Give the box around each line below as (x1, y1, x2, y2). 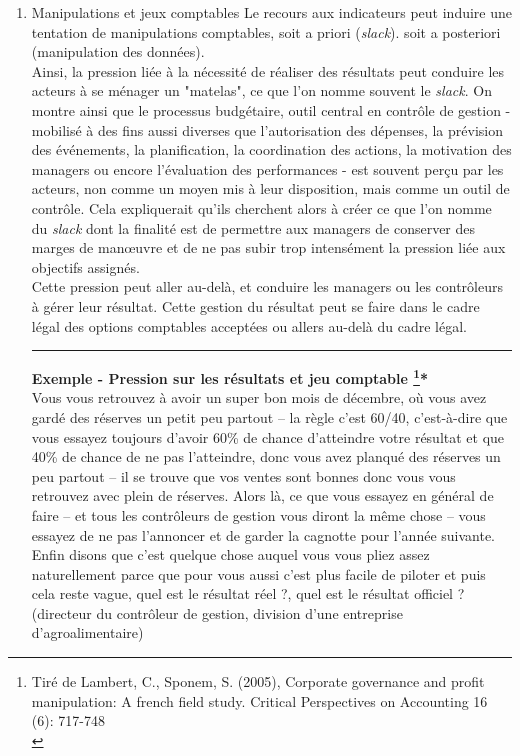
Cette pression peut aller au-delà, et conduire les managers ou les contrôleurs (31, 276, 504, 297)
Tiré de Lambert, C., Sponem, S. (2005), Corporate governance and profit (31, 671, 485, 692)
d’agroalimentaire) (31, 622, 144, 643)
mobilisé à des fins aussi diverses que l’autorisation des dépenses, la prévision (31, 119, 503, 140)
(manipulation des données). (31, 41, 205, 62)
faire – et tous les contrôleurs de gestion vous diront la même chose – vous (31, 504, 486, 525)
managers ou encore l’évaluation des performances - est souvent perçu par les (31, 158, 504, 179)
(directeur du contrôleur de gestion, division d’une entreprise (31, 602, 403, 623)
